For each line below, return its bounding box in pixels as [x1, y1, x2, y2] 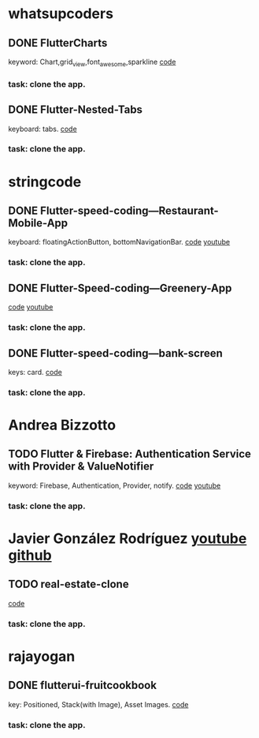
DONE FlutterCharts [8, 36, 108, 50]
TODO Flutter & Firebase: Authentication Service [8, 448, 252, 461]
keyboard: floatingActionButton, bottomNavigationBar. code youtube [8, 238, 231, 247]
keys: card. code [8, 367, 63, 376]
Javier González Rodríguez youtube [8, 530, 247, 547]
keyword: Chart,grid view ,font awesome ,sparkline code [8, 57, 176, 68]
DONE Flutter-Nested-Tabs [8, 103, 143, 117]
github [8, 546, 53, 564]
